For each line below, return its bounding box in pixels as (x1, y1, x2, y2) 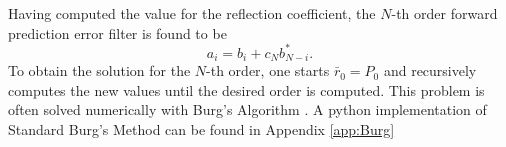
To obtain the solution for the (8, 60, 191, 81)
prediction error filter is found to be (8, 22, 227, 43)
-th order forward (391, 3, 498, 23)
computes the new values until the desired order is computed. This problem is (8, 79, 485, 100)
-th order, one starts (206, 60, 330, 81)
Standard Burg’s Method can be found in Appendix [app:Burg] (8, 118, 395, 139)
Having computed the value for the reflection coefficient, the (8, 3, 376, 23)
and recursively (383, 60, 477, 81)
